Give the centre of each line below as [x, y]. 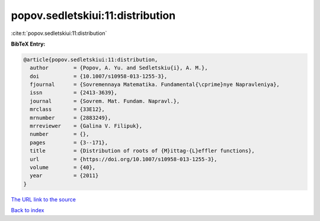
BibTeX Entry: [28, 44]
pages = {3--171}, [69, 142]
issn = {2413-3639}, [74, 93]
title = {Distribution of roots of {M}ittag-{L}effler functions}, [142, 151]
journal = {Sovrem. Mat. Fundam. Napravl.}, [105, 101]
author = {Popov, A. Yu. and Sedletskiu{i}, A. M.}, [119, 68]
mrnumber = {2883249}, [71, 118]
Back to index [28, 210]
